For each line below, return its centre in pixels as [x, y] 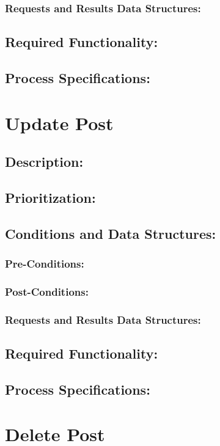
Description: [44, 162]
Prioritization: [50, 197]
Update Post [59, 122]
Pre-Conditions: [45, 264]
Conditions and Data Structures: [111, 233]
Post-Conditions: [47, 291]
